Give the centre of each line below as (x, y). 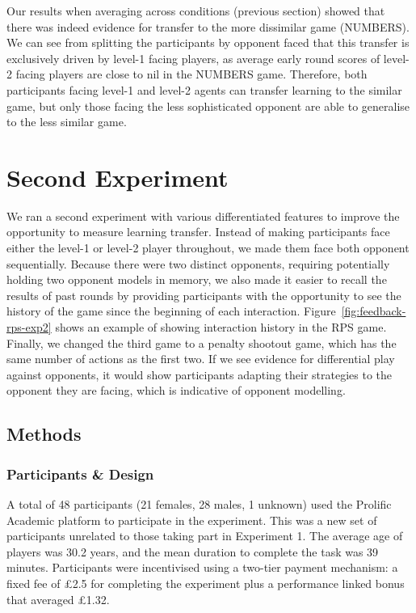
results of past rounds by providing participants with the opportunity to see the (204, 295)
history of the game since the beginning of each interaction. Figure (171, 311)
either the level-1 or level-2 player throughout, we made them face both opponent (208, 248)
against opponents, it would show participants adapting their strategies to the (199, 374)
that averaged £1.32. (58, 599)
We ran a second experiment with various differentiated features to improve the (203, 216)
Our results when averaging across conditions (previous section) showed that (196, 11)
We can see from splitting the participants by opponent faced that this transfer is (208, 42)
